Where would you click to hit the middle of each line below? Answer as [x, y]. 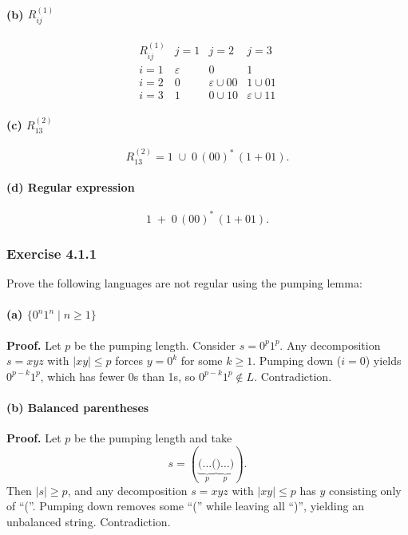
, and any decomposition [127, 490]
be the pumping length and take [153, 438]
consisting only [365, 490]
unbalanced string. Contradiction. [89, 521]
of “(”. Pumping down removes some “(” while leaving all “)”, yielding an [185, 506]
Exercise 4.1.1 [52, 253]
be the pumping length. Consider [155, 345]
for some [202, 361]
